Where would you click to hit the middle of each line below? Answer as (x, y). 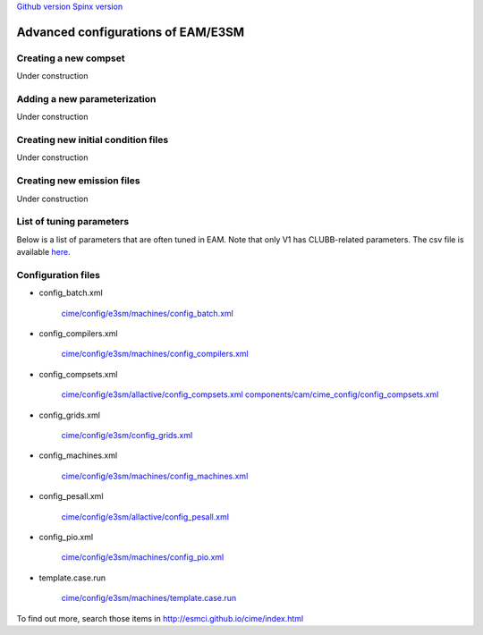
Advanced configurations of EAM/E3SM (131, 32)
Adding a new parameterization (86, 98)
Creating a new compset (71, 58)
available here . (43, 252)
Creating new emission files (78, 181)
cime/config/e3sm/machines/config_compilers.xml (155, 354)
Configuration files (58, 275)
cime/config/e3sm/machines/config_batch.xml (148, 313)
